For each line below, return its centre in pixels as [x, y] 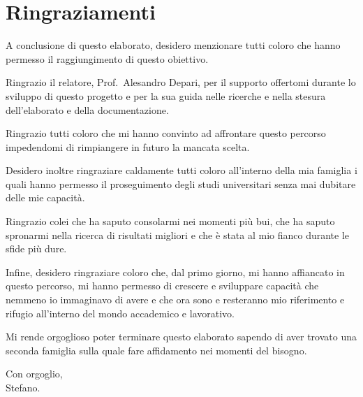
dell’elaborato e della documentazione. [87, 109]
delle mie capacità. [45, 197]
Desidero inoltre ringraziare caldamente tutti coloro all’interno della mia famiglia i [181, 170]
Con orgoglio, [34, 374]
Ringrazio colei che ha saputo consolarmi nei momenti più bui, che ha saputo [170, 221]
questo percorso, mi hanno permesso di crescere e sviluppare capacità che [162, 286]
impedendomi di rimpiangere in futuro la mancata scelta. [128, 146]
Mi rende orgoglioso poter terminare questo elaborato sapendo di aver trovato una [181, 337]
